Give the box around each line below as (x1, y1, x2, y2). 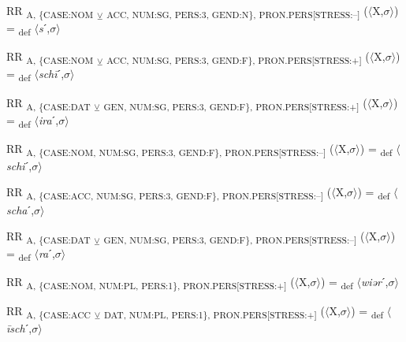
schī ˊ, (38, 65, 65, 82)
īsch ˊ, (6, 319, 32, 336)
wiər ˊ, (360, 273, 389, 290)
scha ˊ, (6, 201, 35, 217)
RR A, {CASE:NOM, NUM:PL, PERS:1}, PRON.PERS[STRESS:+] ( (6, 273, 295, 292)
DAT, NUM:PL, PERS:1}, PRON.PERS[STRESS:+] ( (103, 302, 325, 321)
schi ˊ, (6, 157, 32, 173)
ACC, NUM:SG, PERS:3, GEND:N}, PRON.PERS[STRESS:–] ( (106, 2, 368, 20)
